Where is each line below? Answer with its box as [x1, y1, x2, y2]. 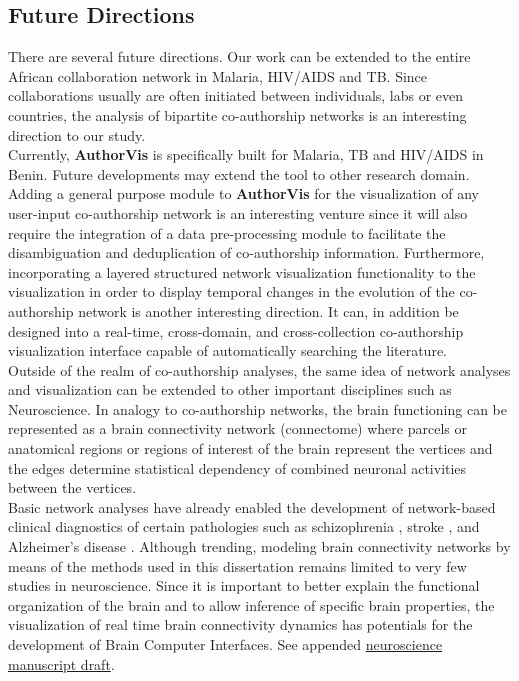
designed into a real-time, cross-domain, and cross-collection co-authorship [8, 320, 464, 341]
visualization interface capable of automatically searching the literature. [8, 340, 447, 361]
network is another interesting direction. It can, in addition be [78, 300, 459, 321]
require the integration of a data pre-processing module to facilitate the [8, 222, 446, 243]
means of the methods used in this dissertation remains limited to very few [8, 555, 467, 576]
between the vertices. [8, 477, 137, 498]
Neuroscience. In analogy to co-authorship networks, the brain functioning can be [8, 398, 507, 419]
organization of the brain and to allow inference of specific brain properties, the [8, 594, 495, 615]
